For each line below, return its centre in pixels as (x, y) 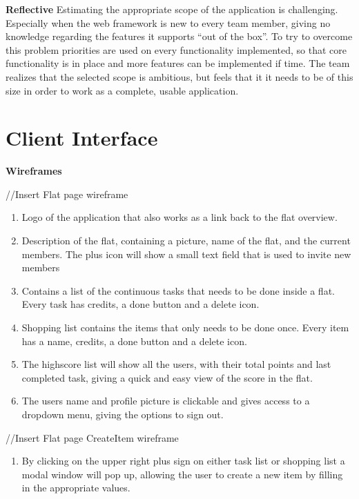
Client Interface (82, 138)
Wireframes (34, 171)
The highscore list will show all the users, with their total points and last (176, 364)
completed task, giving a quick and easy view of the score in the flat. (167, 377)
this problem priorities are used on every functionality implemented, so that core (176, 49)
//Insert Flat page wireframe (67, 194)
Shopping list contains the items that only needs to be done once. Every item (185, 327)
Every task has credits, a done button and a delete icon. (140, 304)
